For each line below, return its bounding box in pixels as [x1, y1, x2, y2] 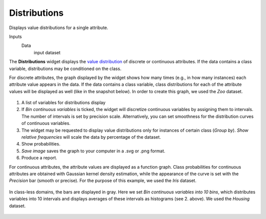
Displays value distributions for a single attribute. [9, 25, 108, 31]
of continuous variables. [21, 120, 71, 126]
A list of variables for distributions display [21, 100, 106, 106]
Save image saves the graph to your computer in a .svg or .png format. [21, 148, 166, 154]
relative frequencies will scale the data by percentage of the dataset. [21, 134, 161, 140]
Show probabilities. [21, 141, 61, 147]
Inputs [9, 34, 22, 39]
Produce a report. [21, 155, 58, 161]
